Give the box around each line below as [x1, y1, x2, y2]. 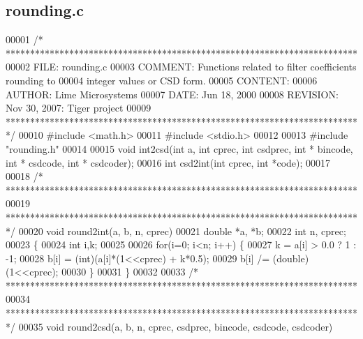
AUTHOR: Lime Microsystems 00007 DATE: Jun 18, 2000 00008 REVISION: [6, 86, 339, 101]
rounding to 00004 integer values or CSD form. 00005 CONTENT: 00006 [6, 73, 318, 87]
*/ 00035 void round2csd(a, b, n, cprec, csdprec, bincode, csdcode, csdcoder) [6, 319, 333, 333]
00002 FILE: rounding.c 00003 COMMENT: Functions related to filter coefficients [6, 59, 357, 74]
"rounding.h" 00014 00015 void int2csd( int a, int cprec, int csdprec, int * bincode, [6, 141, 353, 156]
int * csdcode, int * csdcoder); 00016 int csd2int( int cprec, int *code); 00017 [6, 155, 331, 169]
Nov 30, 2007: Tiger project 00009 [6, 100, 151, 115]
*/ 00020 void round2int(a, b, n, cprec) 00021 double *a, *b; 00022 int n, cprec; [6, 223, 346, 238]
